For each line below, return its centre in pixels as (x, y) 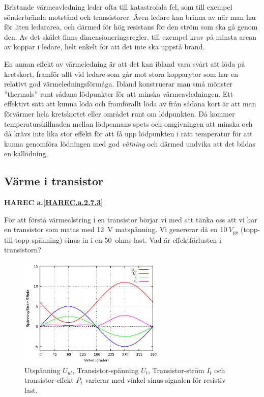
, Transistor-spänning (106, 370)
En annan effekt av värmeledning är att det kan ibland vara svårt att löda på (125, 63)
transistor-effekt (49, 380)
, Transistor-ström (176, 370)
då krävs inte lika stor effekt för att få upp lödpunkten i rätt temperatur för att (128, 134)
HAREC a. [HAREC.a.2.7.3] (54, 202)
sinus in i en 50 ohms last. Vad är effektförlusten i (143, 239)
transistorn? (23, 250)
